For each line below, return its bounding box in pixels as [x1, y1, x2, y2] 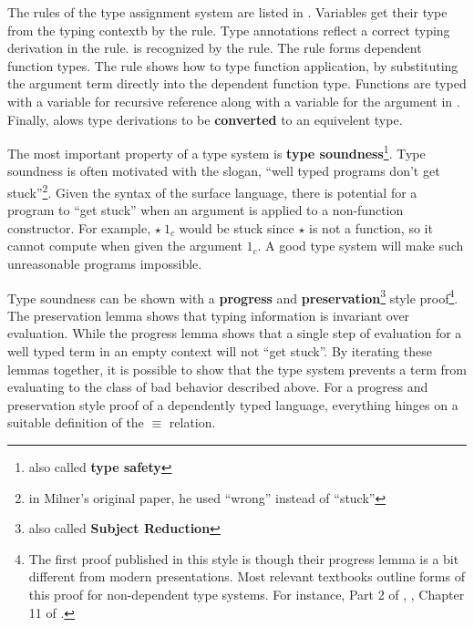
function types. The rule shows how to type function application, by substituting [7, 56, 459, 75]
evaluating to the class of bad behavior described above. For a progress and [7, 377, 428, 396]
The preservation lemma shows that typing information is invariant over [7, 305, 410, 324]
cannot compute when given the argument [7, 236, 242, 255]
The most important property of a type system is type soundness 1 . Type [7, 141, 426, 162]
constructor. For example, [7, 218, 151, 237]
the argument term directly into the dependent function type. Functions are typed [7, 74, 467, 93]
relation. [169, 413, 216, 432]
